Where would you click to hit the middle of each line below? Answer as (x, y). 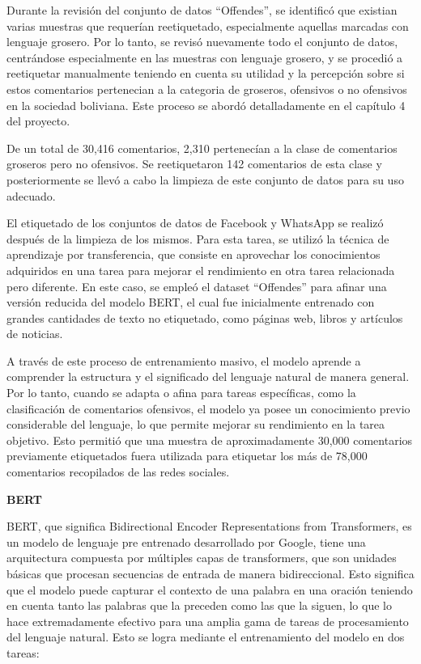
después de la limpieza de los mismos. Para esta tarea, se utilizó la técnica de (198, 238)
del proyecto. (38, 121)
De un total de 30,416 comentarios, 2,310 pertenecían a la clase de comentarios (202, 148)
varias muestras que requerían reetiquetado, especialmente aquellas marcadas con (208, 25)
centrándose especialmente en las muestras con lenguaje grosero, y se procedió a (205, 57)
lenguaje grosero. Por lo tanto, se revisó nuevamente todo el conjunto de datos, (202, 42)
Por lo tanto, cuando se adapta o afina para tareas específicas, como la (181, 393)
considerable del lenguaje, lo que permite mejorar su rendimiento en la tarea (196, 424)
